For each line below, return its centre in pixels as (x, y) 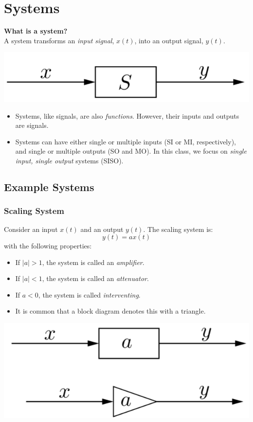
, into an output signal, (169, 40)
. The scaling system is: (178, 229)
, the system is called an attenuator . (95, 278)
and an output (102, 229)
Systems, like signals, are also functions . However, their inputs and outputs (127, 115)
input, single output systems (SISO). (69, 160)
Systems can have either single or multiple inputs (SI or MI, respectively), (126, 141)
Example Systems (49, 186)
